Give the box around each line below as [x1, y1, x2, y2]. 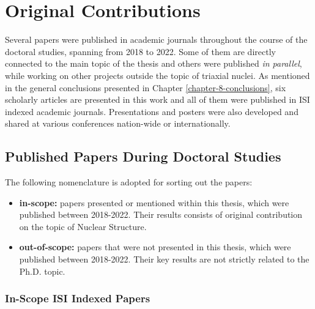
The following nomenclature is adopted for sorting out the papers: [5, 176, 253, 188]
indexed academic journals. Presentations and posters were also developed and [5, 105, 298, 117]
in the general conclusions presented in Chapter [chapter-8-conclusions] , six [5, 81, 286, 94]
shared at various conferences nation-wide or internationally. [5, 117, 231, 130]
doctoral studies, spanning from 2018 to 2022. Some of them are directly [5, 45, 276, 58]
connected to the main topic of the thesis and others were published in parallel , [5, 57, 302, 70]
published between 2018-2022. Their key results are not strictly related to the [19, 253, 309, 266]
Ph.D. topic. [19, 264, 65, 277]
